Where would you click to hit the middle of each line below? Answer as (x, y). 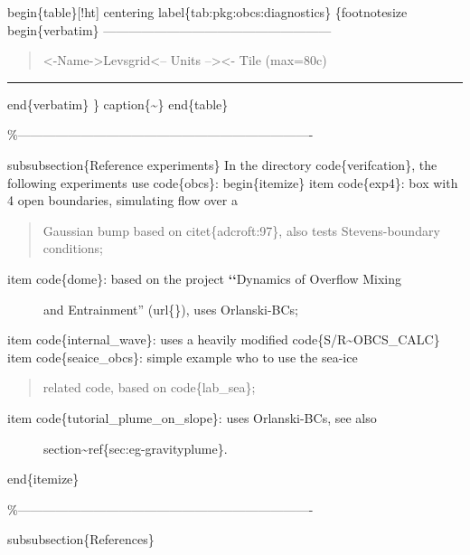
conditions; (73, 248)
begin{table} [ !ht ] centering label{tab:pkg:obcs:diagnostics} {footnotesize (207, 12)
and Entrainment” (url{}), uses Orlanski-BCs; (171, 309)
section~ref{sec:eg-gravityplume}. (136, 448)
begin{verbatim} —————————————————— (169, 29)
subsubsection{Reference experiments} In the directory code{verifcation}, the (222, 164)
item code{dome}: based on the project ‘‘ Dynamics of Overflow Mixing (204, 278)
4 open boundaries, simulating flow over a (122, 200)
